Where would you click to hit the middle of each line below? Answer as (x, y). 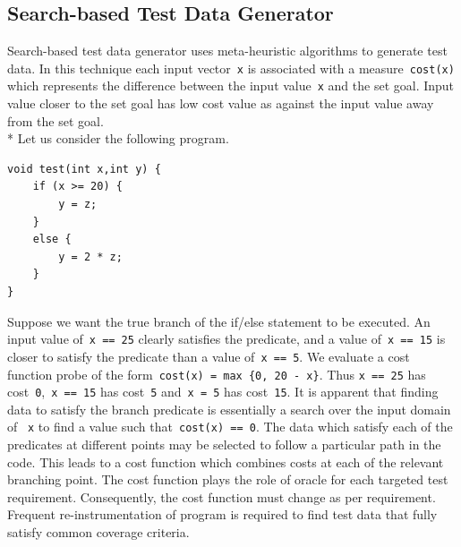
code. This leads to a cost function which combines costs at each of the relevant (226, 462)
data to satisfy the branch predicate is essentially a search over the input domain (229, 409)
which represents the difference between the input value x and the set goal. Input (231, 85)
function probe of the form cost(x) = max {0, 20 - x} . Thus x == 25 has (217, 374)
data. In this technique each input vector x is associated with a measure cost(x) (231, 68)
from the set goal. (55, 120)
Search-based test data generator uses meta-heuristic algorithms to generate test (227, 51)
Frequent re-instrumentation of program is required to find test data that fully (222, 514)
